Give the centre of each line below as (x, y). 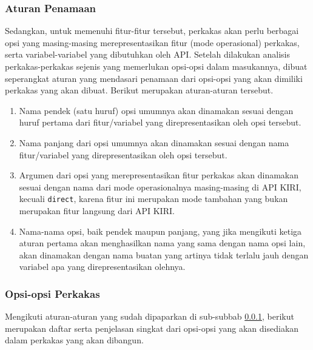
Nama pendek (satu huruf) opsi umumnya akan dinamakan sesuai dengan (156, 110)
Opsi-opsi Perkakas (52, 293)
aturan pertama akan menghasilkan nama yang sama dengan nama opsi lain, (162, 243)
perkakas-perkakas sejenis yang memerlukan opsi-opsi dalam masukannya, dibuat (156, 66)
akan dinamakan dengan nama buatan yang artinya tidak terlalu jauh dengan (164, 254)
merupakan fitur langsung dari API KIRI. (97, 210)
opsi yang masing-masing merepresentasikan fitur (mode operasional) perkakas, (152, 42)
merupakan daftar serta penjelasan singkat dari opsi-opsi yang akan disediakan (152, 328)
